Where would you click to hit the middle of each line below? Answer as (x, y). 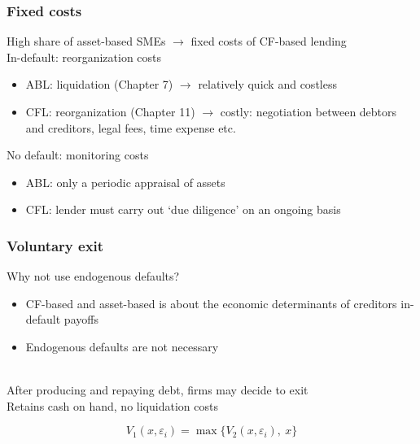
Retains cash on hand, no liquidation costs (112, 405)
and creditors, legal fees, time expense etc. (131, 127)
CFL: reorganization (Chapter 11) (110, 111)
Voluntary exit (55, 245)
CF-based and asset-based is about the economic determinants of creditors (211, 303)
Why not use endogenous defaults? (93, 276)
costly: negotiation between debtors (308, 111)
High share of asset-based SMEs (86, 41)
